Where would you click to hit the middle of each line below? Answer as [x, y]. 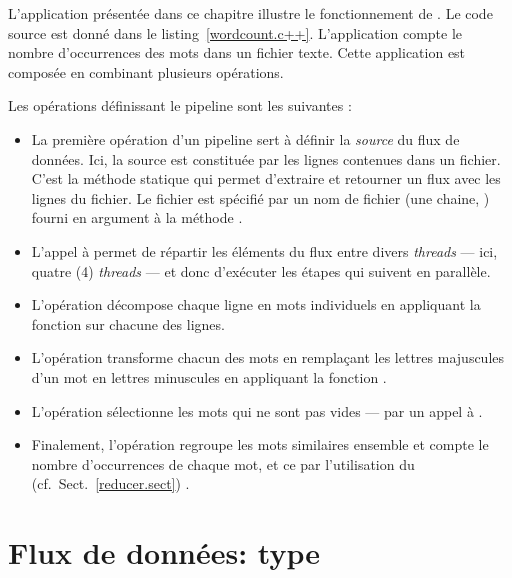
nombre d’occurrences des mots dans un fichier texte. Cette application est [237, 52]
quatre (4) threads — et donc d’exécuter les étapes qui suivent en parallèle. [261, 270]
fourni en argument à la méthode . [137, 217]
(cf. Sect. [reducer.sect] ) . [110, 483]
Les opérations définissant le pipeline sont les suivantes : [180, 105]
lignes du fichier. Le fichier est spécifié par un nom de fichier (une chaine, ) [260, 197]
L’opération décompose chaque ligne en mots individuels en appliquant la [256, 304]
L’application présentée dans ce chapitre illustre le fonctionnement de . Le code [250, 13]
